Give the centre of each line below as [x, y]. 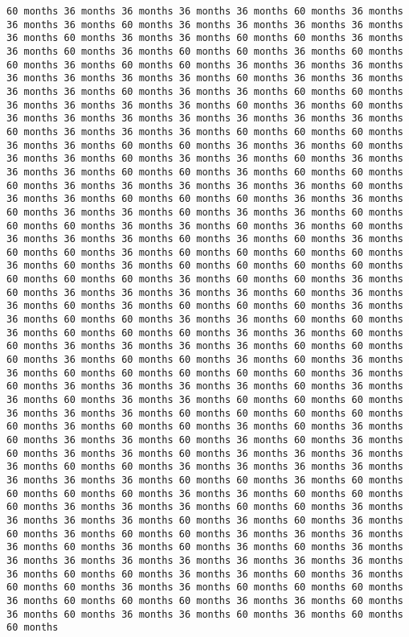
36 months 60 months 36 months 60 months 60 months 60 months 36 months [205, 306]
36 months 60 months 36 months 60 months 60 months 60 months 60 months [205, 266]
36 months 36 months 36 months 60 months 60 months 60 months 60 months [205, 413]
